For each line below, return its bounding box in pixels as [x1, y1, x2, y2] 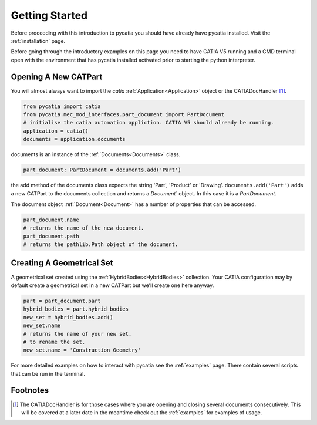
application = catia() [23, 127, 89, 134]
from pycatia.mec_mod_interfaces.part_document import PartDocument [23, 112, 225, 117]
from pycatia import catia [23, 103, 101, 110]
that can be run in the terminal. [11, 370, 85, 377]
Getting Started [11, 9, 88, 22]
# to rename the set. [23, 338, 86, 345]
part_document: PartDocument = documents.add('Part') [23, 167, 181, 173]
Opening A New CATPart [11, 72, 103, 82]
